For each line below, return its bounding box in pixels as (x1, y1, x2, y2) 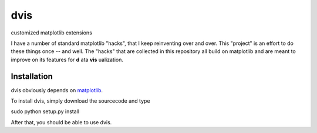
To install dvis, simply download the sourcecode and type (11, 97, 150, 104)
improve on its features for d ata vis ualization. (11, 56, 123, 63)
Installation (11, 71, 53, 81)
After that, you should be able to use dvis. (11, 118, 112, 125)
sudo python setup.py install (11, 108, 79, 115)
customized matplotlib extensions (11, 29, 92, 36)
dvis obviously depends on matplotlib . (11, 86, 103, 93)
